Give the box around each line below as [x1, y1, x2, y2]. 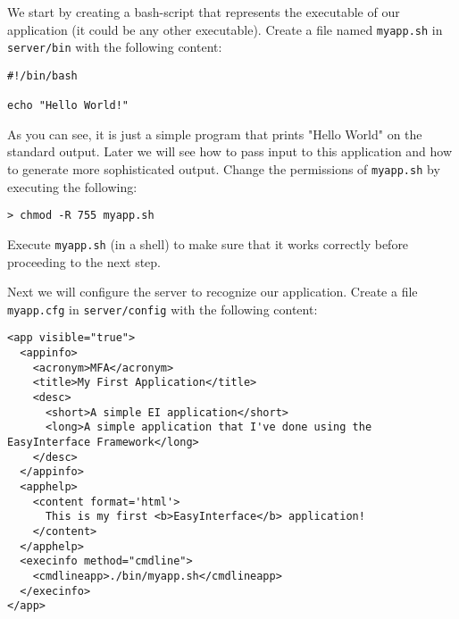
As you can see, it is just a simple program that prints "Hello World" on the [7, 124, 422, 143]
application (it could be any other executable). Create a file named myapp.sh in [7, 20, 443, 38]
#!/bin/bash [7, 69, 78, 82]
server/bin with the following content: [7, 38, 222, 56]
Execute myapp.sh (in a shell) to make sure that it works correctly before [7, 234, 409, 253]
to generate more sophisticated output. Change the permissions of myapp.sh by [7, 160, 440, 179]
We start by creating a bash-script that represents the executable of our [7, 3, 400, 21]
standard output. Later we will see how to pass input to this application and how [7, 142, 453, 161]
